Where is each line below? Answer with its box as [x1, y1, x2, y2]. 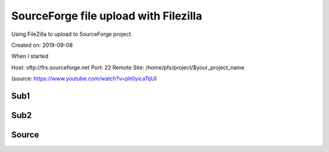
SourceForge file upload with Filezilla [11, 9, 202, 22]
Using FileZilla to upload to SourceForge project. [11, 30, 133, 38]
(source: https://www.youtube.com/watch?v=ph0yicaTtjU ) [11, 75, 157, 82]
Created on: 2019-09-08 [11, 41, 73, 49]
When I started [11, 52, 49, 60]
